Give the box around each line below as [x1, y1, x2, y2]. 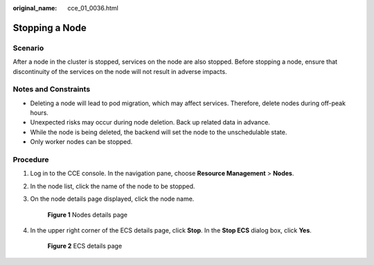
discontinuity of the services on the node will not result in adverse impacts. [12, 67, 228, 75]
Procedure [12, 155, 49, 165]
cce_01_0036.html [67, 4, 119, 12]
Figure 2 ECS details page [47, 242, 123, 250]
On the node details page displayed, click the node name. [30, 194, 195, 203]
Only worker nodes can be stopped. [30, 138, 133, 146]
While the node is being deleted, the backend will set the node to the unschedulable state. [30, 128, 287, 136]
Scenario [12, 43, 44, 53]
